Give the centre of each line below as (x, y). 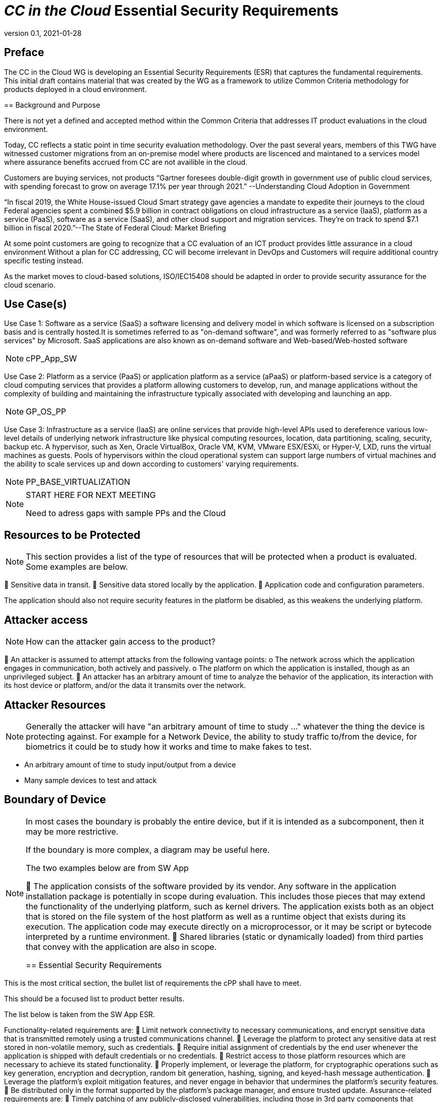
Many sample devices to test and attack (91, 780)
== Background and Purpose (52, 105)
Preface (24, 53)
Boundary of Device (55, 800)
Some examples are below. (77, 567)
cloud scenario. (30, 285)
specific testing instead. (44, 260)
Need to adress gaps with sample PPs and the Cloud (126, 513)
